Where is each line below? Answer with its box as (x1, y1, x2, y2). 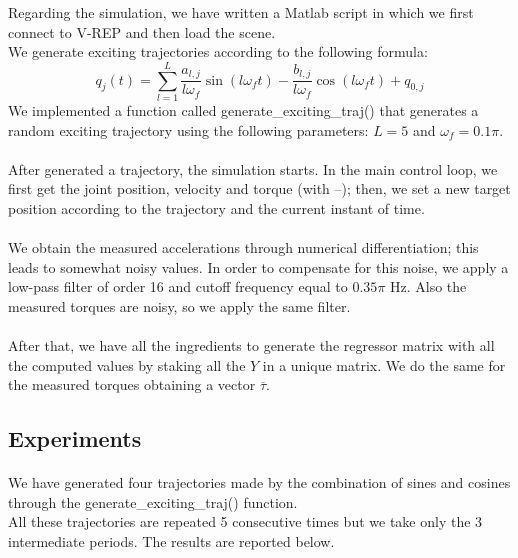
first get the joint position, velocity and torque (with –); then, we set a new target (8, 178, 511, 199)
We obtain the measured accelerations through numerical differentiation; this (8, 237, 479, 258)
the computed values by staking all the (8, 354, 246, 375)
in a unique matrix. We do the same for (262, 354, 506, 375)
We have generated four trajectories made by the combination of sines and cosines (8, 472, 511, 493)
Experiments (8, 423, 142, 454)
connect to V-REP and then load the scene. (8, 21, 276, 42)
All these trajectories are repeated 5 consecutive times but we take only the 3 (8, 511, 483, 532)
